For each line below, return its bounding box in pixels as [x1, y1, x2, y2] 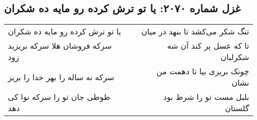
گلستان [225, 102, 249, 114]
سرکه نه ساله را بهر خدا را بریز [8, 71, 114, 83]
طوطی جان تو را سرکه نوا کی [8, 91, 110, 103]
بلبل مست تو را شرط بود [163, 91, 249, 103]
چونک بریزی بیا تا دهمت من [156, 65, 249, 77]
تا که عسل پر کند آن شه [167, 40, 249, 52]
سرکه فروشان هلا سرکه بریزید [8, 40, 112, 52]
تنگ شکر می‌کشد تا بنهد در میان [141, 26, 249, 37]
